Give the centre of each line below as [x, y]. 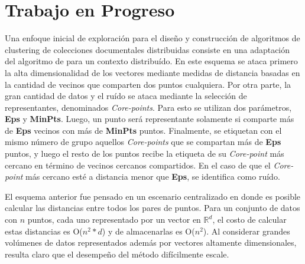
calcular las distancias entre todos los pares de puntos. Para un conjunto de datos [152, 208]
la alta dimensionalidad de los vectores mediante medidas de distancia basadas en [152, 72]
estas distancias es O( [44, 231]
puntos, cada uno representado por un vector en [114, 220]
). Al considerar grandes [246, 231]
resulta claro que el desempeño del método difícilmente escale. [117, 254]
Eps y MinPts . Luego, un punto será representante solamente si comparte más [150, 119]
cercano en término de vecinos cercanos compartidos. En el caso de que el [138, 165]
